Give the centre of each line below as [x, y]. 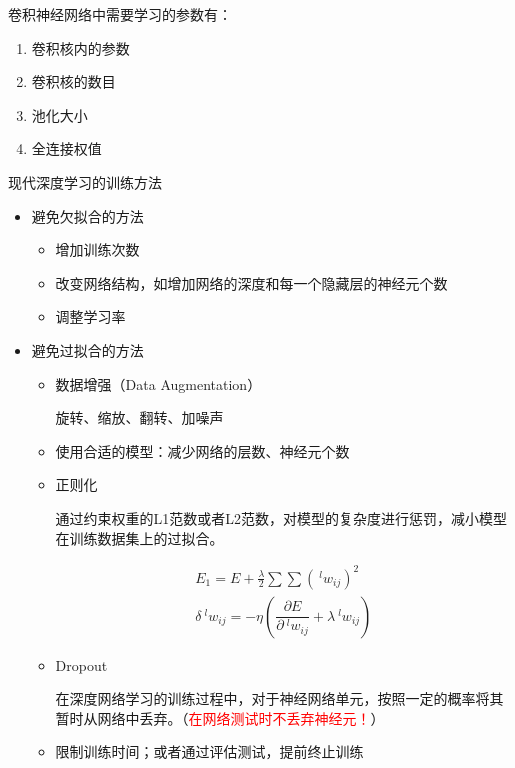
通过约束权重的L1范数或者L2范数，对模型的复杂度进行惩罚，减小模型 [281, 517]
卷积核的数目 [73, 81]
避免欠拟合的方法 [87, 215]
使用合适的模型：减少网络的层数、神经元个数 [202, 450]
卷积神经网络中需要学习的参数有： [120, 14]
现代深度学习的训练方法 [85, 181]
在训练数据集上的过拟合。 [139, 537]
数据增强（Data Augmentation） [158, 383]
